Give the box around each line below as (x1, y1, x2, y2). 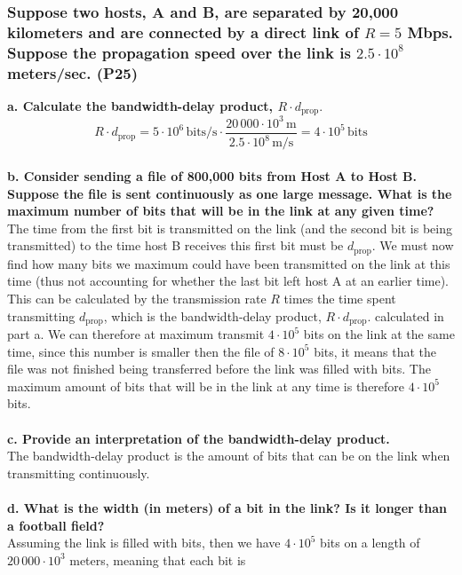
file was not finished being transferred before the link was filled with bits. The (7, 359, 431, 378)
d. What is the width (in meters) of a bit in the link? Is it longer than (7, 498, 447, 516)
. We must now (371, 236, 454, 255)
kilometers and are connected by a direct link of (7, 20, 359, 43)
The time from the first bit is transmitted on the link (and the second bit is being (7, 218, 453, 237)
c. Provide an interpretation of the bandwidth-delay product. (7, 429, 390, 447)
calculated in (375, 306, 444, 325)
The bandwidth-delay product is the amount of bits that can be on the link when (7, 446, 450, 465)
